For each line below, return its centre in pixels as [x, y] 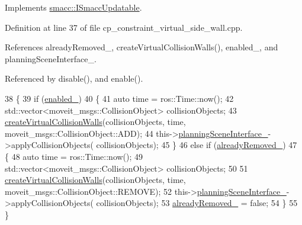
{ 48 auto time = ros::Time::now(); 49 [74, 156]
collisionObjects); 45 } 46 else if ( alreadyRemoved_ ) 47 [197, 145]
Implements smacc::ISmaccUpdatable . [73, 7]
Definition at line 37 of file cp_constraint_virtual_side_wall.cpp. [124, 27]
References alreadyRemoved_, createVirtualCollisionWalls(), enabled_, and [142, 47]
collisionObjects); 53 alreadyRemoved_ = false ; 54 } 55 [197, 203]
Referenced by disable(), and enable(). [74, 78]
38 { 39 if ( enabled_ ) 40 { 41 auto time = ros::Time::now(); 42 [119, 98]
